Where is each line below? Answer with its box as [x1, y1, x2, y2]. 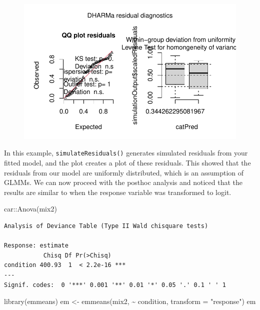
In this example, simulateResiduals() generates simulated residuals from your [4, 147, 248, 158]
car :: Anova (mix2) [4, 203, 57, 214]
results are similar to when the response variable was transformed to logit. [4, 186, 231, 197]
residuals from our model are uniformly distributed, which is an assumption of [4, 167, 244, 177]
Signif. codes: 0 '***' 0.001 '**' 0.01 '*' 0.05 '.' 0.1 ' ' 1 [4, 281, 226, 288]
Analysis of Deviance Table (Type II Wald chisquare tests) [4, 222, 208, 230]
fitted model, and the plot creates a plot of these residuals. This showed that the [4, 157, 251, 168]
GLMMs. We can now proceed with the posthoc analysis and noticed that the [4, 177, 243, 187]
